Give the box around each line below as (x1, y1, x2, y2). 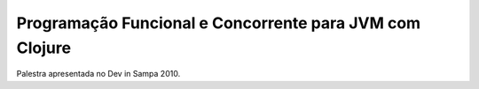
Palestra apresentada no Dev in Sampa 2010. (16, 69, 181, 79)
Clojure (16, 38, 71, 57)
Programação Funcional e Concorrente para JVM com (16, 13, 421, 33)
